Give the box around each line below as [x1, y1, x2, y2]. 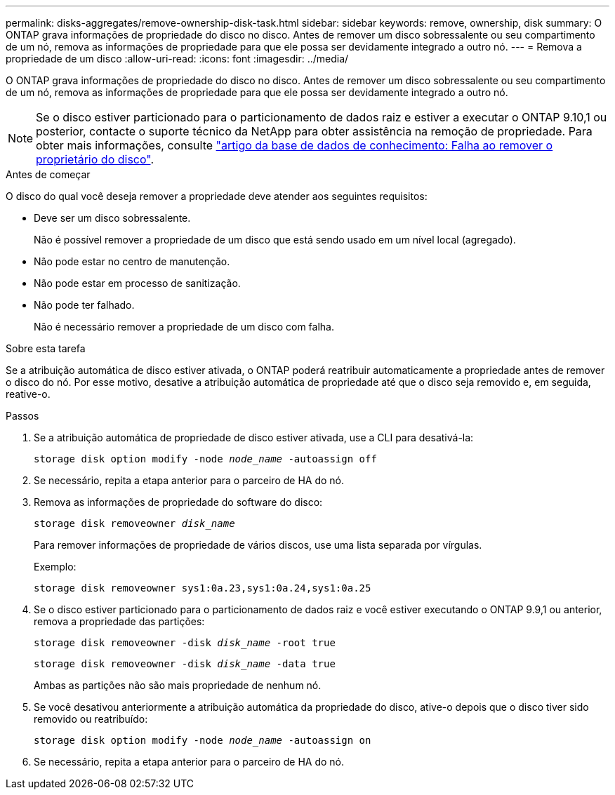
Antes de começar [6, 168, 91, 180]
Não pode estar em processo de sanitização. [34, 277, 241, 289]
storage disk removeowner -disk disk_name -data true [34, 658, 336, 669]
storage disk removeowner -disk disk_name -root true [34, 637, 336, 648]
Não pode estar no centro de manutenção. [34, 255, 230, 267]
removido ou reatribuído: [34, 713, 148, 725]
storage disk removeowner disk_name [34, 518, 235, 529]
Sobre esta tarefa [6, 342, 86, 354]
